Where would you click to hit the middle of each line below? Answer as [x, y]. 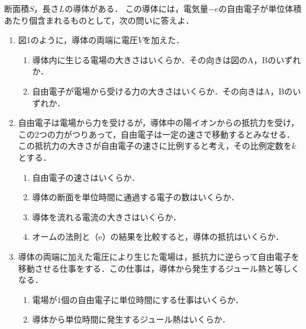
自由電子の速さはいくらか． [86, 177]
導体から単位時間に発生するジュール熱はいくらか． [131, 319]
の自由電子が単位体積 [260, 8]
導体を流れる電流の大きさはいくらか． [107, 216]
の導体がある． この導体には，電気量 [136, 8]
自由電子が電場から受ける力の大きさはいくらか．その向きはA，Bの [162, 91]
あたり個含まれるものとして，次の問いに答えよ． [99, 20]
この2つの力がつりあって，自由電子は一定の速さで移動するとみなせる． [157, 134]
